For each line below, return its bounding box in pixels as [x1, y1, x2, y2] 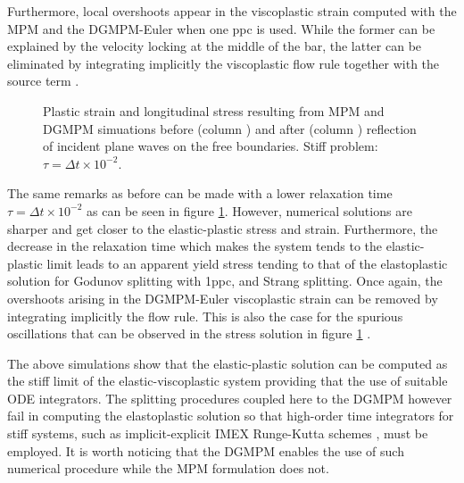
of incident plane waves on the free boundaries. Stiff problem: [43, 137, 378, 155]
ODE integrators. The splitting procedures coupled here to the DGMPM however [7, 388, 452, 407]
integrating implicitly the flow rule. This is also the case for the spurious [7, 306, 403, 325]
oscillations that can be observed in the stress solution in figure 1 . [7, 324, 371, 343]
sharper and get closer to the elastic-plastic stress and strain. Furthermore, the [7, 219, 438, 237]
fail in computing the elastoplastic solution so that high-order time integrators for [7, 406, 454, 425]
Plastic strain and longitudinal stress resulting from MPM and [43, 101, 385, 120]
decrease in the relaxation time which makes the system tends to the [7, 237, 382, 255]
